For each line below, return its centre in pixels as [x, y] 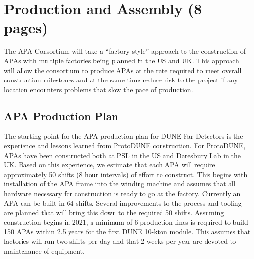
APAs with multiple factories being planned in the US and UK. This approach [122, 60]
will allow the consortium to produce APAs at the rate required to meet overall [123, 70]
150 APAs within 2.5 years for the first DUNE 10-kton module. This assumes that [127, 231]
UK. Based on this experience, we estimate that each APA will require [110, 165]
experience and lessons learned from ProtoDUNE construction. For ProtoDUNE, [125, 146]
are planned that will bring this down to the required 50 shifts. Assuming [114, 212]
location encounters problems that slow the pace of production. [99, 89]
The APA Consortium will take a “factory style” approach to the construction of [125, 51]
